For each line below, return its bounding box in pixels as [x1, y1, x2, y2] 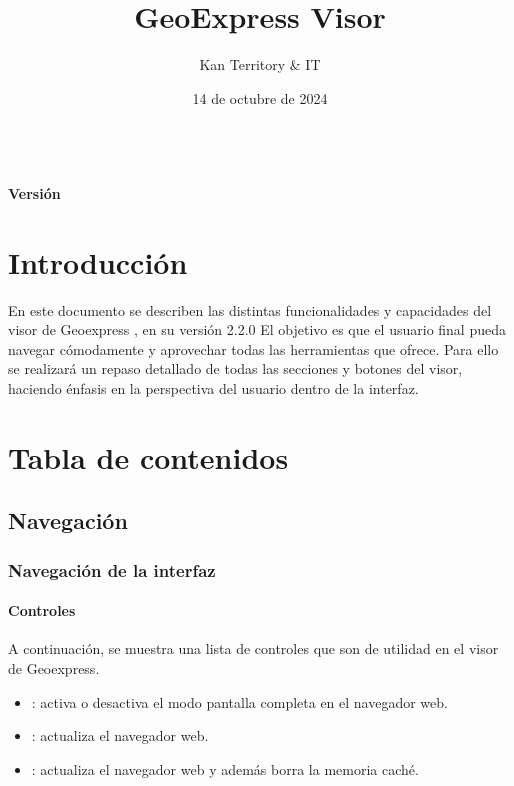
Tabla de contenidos [8, 436, 289, 477]
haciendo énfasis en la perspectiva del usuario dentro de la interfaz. [8, 378, 419, 398]
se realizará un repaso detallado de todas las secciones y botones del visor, [8, 358, 463, 379]
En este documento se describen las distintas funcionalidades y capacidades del [8, 299, 492, 320]
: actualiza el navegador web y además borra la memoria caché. [31, 758, 419, 779]
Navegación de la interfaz [8, 557, 216, 582]
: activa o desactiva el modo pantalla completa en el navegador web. [31, 691, 448, 712]
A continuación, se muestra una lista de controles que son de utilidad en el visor [8, 638, 499, 659]
